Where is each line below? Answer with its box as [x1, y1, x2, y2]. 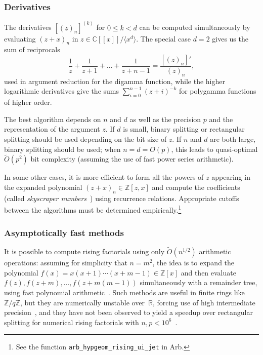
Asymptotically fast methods [4, 226, 124, 239]
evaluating [4, 33, 36, 44]
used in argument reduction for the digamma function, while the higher [4, 75, 225, 86]
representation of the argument [4, 124, 100, 134]
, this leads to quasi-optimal [171, 143, 258, 154]
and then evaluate [181, 267, 236, 278]
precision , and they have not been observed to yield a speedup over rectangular [4, 307, 253, 318]
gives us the [212, 33, 248, 44]
